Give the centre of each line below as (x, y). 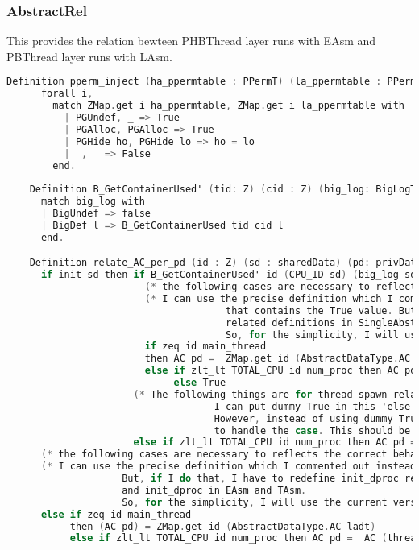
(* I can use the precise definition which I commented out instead (228, 467)
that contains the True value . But (321, 310)
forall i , (67, 94)
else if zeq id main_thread (116, 514)
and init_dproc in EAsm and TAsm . (214, 490)
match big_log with (93, 202)
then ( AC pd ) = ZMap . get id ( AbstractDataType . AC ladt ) (223, 526)
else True (200, 383)
